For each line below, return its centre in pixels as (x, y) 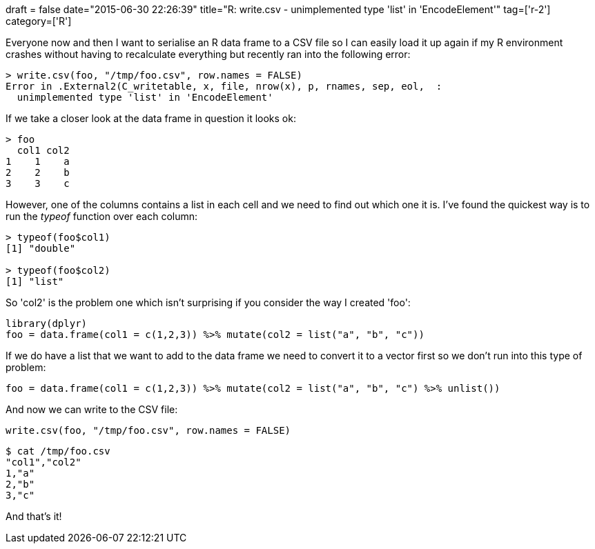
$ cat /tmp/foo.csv (58, 451)
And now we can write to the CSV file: (92, 409)
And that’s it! (34, 516)
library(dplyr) (47, 323)
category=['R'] (39, 21)
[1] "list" (35, 281)
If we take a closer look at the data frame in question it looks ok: (151, 118)
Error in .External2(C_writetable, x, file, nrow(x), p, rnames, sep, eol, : (224, 86)
